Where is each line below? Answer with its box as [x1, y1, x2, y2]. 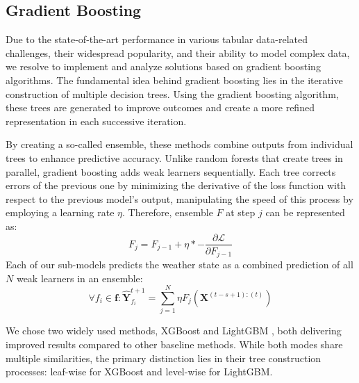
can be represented [265, 205, 345, 220]
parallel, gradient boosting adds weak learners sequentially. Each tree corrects [6, 164, 336, 179]
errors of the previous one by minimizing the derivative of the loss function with [6, 178, 347, 193]
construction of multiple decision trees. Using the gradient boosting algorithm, [6, 86, 339, 101]
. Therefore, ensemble [122, 205, 213, 220]
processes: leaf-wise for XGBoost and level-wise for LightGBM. [6, 364, 273, 379]
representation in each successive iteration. [6, 113, 187, 128]
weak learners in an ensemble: [16, 270, 143, 285]
